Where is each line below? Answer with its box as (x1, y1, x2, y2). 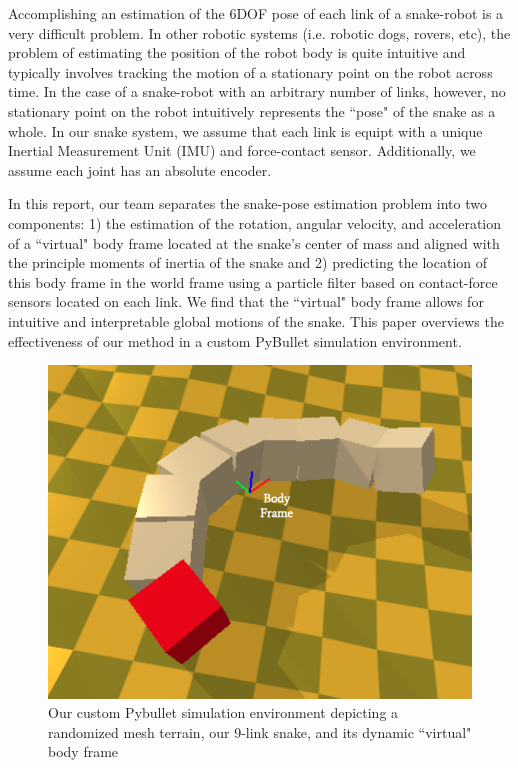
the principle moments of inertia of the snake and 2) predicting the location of (8, 252, 488, 273)
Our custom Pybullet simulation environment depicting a (48, 702, 399, 723)
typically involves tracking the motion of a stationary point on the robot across (8, 61, 493, 82)
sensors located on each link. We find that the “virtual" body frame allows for (8, 291, 484, 312)
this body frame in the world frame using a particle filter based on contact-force (8, 271, 498, 292)
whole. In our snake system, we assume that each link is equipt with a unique (8, 120, 483, 141)
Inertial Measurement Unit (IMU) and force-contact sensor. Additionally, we (8, 140, 476, 161)
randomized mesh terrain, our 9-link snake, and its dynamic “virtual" (48, 721, 472, 742)
